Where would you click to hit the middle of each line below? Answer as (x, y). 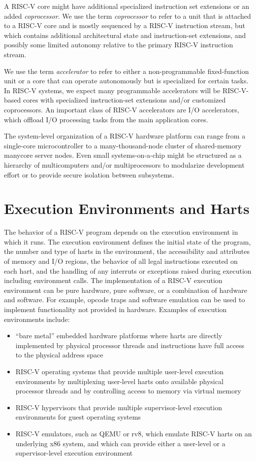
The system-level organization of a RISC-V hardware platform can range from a (125, 136)
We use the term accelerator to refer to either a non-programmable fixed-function (127, 71)
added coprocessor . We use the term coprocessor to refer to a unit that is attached (128, 16)
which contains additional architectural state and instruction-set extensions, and (125, 35)
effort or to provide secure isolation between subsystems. (89, 174)
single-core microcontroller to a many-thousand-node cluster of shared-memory (123, 145)
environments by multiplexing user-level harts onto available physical (119, 381)
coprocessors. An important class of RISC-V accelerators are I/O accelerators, (122, 109)
